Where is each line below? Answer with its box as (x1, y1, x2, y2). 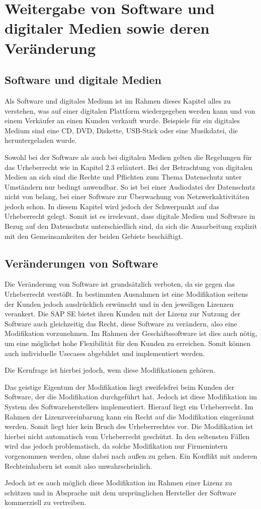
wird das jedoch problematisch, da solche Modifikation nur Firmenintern (5, 441, 228, 451)
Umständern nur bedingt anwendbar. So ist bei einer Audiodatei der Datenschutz (5, 181, 255, 192)
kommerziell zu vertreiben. (5, 497, 86, 507)
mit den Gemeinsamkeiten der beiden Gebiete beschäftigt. (5, 230, 184, 241)
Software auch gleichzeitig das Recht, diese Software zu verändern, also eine (5, 318, 237, 328)
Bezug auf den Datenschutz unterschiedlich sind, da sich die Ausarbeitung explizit (5, 221, 257, 231)
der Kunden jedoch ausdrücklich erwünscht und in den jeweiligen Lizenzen (5, 298, 234, 309)
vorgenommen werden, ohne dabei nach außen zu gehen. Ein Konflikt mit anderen (5, 450, 257, 461)
